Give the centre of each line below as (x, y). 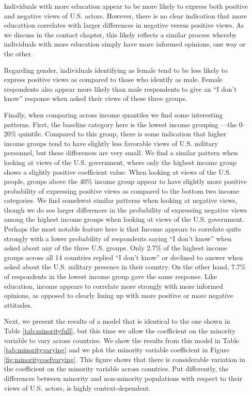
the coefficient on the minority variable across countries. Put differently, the (116, 369)
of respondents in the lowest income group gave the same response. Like (110, 276)
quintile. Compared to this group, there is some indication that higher (123, 134)
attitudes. (18, 305)
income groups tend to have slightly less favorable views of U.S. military (111, 143)
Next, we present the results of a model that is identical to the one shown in (117, 321)
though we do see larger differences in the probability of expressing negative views (126, 209)
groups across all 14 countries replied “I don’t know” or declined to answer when (124, 257)
